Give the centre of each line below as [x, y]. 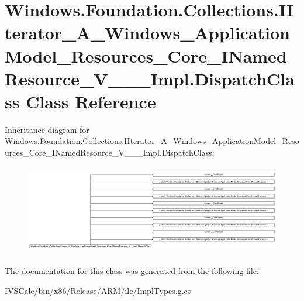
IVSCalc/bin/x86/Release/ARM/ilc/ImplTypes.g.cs [98, 290]
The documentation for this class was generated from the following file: [132, 271]
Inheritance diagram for [47, 129]
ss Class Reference [80, 101]
